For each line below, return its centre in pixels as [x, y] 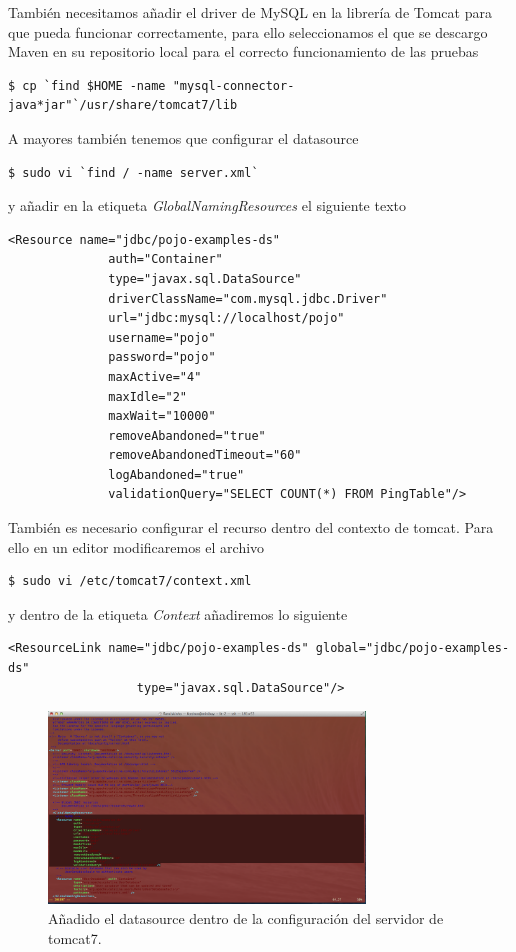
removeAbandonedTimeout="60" [205, 455]
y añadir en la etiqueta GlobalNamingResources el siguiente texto [207, 205]
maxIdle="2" [147, 396]
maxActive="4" [155, 376]
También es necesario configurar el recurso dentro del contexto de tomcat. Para [251, 527]
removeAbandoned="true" [187, 435]
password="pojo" [162, 357]
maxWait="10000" [162, 416]
